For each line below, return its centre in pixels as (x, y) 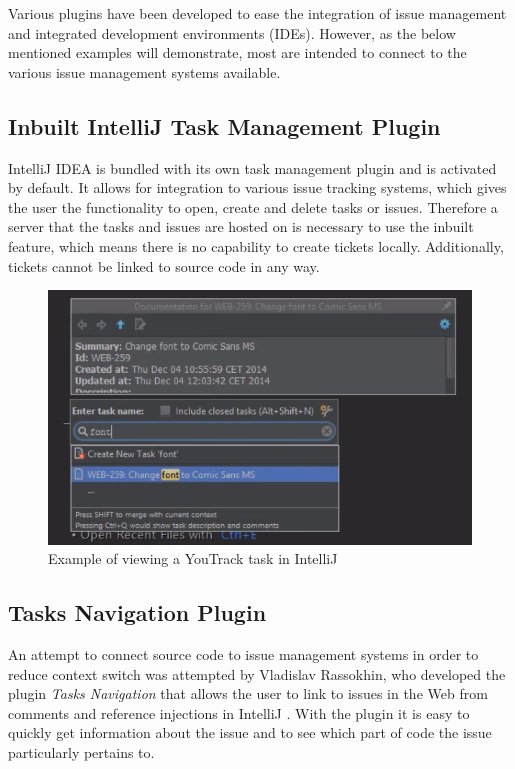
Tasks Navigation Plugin (137, 612)
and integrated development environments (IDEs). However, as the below (232, 32)
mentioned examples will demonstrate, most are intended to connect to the (237, 52)
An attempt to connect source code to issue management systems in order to (243, 653)
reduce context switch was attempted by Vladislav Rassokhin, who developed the (257, 673)
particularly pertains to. (81, 751)
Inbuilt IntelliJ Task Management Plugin (224, 125)
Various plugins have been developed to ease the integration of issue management (257, 13)
